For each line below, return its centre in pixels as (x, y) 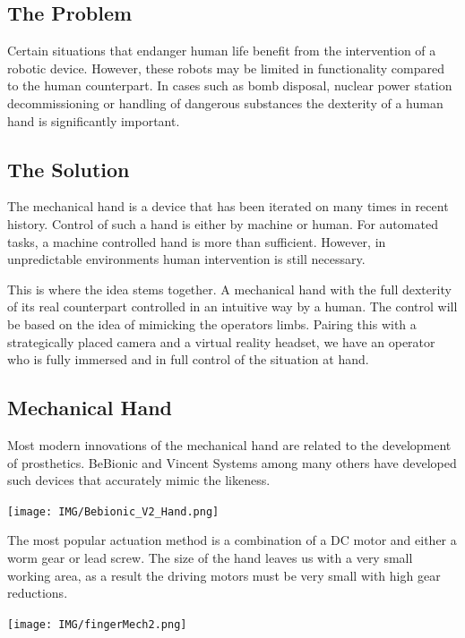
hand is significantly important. (94, 120)
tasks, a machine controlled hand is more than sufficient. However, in (197, 241)
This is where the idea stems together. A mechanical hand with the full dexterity (229, 289)
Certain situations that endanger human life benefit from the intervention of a (222, 51)
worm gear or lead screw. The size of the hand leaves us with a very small (210, 557)
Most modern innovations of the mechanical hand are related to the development (229, 444)
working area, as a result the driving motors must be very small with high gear (224, 575)
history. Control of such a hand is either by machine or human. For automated (223, 223)
